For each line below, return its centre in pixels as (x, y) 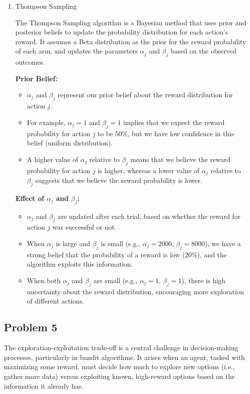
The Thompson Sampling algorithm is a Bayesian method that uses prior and (131, 22)
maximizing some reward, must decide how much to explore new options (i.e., (119, 367)
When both (44, 280)
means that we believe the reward (180, 159)
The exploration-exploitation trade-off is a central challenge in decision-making (121, 348)
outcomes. (30, 62)
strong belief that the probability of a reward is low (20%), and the (127, 254)
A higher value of (53, 159)
